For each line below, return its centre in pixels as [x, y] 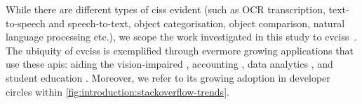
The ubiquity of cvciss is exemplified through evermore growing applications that [180, 50]
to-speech [26, 23]
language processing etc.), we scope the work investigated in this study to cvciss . [181, 37]
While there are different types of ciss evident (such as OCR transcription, [166, 9]
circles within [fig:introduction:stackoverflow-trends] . [118, 91]
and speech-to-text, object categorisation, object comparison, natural [197, 23]
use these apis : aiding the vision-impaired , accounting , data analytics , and [169, 64]
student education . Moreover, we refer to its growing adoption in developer [168, 77]
